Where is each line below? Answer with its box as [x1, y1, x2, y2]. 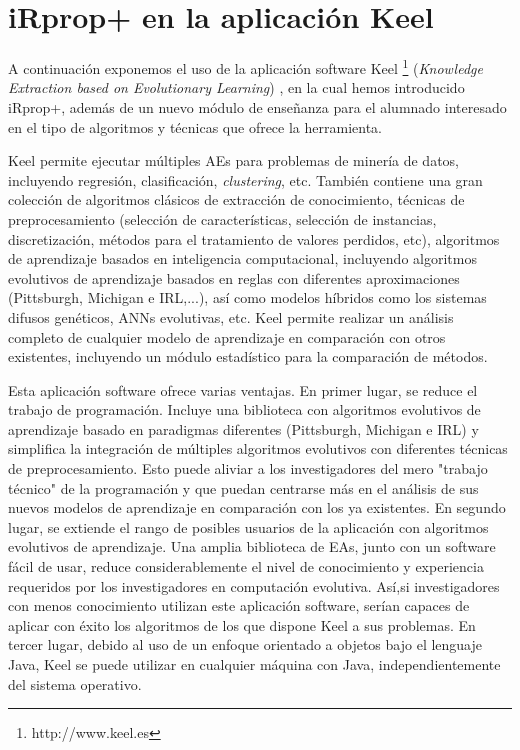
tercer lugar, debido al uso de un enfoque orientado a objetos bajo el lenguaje [8, 634, 483, 655]
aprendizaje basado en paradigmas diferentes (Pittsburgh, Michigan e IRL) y [8, 418, 479, 439]
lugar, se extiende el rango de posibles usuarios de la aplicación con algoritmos [8, 516, 489, 537]
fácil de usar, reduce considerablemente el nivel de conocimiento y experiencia [8, 556, 484, 577]
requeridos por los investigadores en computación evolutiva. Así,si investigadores [8, 575, 500, 596]
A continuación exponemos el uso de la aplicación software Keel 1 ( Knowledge [8, 55, 483, 78]
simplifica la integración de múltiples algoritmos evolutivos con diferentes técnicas [8, 438, 508, 459]
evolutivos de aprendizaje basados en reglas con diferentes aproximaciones [8, 267, 460, 288]
